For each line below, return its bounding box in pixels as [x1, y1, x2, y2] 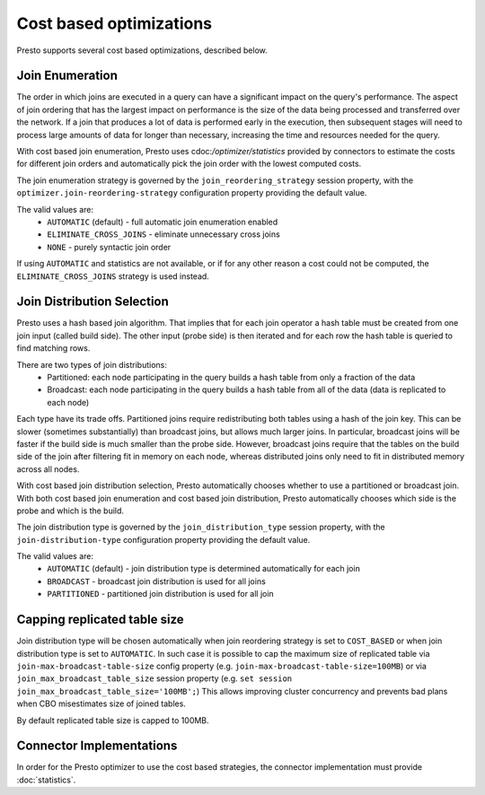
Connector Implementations [16, 738, 178, 754]
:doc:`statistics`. [16, 774, 76, 785]
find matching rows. [16, 343, 91, 354]
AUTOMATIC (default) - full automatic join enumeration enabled [47, 216, 278, 227]
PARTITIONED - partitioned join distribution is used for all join [47, 589, 274, 599]
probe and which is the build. [16, 505, 125, 516]
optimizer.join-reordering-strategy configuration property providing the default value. [16, 188, 367, 198]
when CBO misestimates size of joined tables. [16, 698, 186, 709]
